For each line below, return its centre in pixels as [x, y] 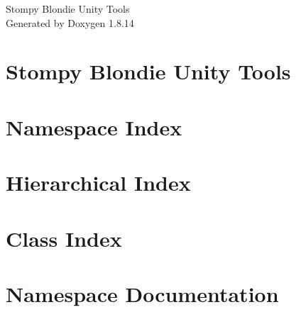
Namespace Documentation [142, 293]
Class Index [64, 238]
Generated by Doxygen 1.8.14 [70, 22]
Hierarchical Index [98, 183]
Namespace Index [94, 127]
